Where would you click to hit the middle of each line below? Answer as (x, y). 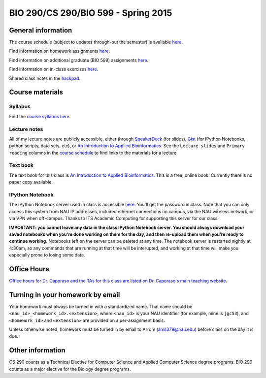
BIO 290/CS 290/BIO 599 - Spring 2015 (91, 13)
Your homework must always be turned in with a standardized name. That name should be (101, 306)
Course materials (36, 92)
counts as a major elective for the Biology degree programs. (70, 369)
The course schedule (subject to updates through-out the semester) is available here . (96, 42)
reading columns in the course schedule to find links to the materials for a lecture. (93, 153)
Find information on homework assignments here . (60, 51)
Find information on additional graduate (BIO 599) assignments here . (79, 60)
